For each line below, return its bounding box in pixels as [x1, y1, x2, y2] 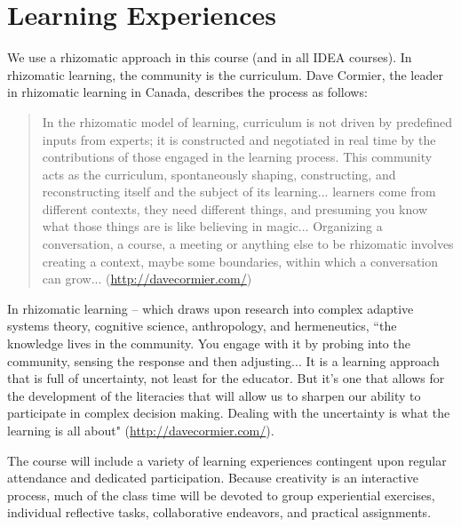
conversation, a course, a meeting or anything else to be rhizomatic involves [42, 235, 454, 253]
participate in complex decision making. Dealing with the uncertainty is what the [7, 403, 450, 422]
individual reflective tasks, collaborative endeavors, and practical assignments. [7, 503, 432, 522]
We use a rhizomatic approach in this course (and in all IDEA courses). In [7, 48, 412, 67]
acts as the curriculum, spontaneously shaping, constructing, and [42, 164, 396, 183]
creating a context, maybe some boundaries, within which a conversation [42, 252, 439, 270]
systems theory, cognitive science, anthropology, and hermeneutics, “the [7, 316, 397, 335]
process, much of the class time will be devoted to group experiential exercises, [7, 485, 435, 504]
